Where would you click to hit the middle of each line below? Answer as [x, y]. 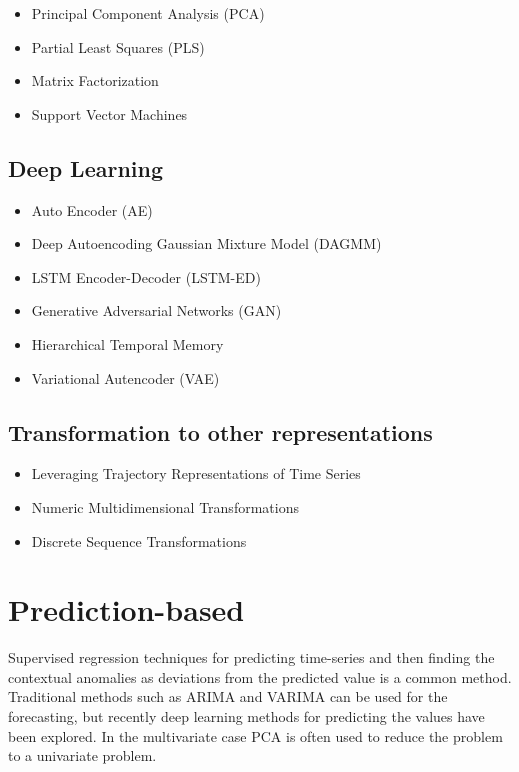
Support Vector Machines [109, 113]
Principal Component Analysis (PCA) [148, 13]
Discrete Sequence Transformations [139, 540]
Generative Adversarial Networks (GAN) [156, 310]
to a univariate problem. [82, 755]
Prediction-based [126, 609]
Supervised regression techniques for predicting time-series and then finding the [251, 657]
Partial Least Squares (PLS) [118, 46]
